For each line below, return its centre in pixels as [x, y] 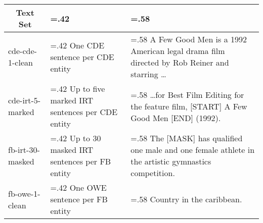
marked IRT [72, 100]
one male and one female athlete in [193, 150]
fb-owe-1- [24, 193]
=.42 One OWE [78, 187]
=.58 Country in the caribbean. [186, 199]
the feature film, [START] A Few [189, 106]
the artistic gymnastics [171, 161]
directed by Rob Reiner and [180, 62]
